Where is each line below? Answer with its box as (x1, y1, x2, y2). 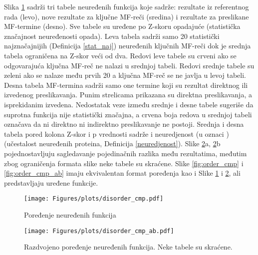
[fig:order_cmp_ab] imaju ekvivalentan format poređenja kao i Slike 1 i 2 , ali (4, 168, 241, 178)
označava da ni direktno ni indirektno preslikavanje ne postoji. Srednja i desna (4, 119, 244, 129)
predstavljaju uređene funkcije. (4, 177, 98, 188)
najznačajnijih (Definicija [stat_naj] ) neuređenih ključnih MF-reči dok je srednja (4, 40, 251, 51)
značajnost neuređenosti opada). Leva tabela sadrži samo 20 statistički (4, 30, 220, 41)
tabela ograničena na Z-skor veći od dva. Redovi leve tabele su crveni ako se (4, 50, 237, 60)
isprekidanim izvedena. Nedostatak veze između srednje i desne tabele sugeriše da (4, 99, 254, 109)
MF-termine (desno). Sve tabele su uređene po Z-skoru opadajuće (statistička (4, 21, 241, 31)
